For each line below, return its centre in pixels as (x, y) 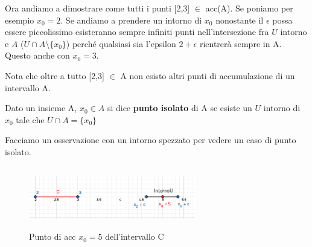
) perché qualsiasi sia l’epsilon (121, 43)
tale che (30, 119)
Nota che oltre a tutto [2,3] (55, 75)
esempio (20, 20)
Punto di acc (53, 236)
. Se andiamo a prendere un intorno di (131, 20)
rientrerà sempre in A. (240, 43)
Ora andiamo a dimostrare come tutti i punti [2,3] (97, 8)
